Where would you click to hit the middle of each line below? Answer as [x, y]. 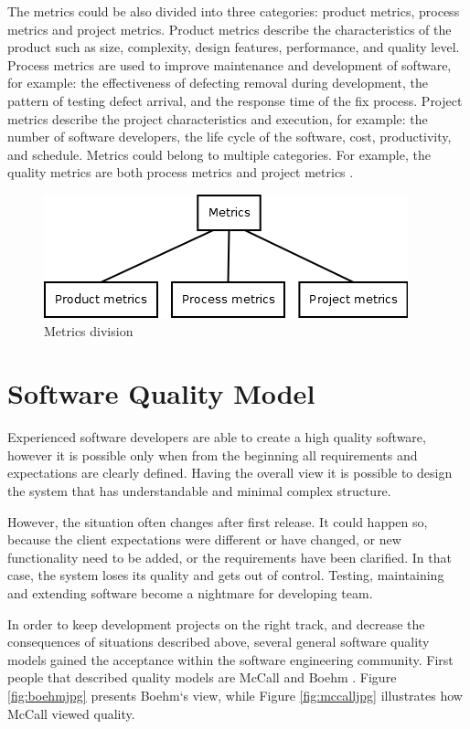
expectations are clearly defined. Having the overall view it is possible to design [230, 473]
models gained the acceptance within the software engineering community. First [230, 659]
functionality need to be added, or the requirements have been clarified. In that [230, 557]
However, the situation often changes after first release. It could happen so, [218, 521]
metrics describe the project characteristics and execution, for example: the [218, 118]
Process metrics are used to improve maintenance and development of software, [230, 64]
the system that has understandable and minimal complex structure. [199, 491]
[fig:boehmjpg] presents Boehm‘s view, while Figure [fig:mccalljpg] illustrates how [235, 695]
